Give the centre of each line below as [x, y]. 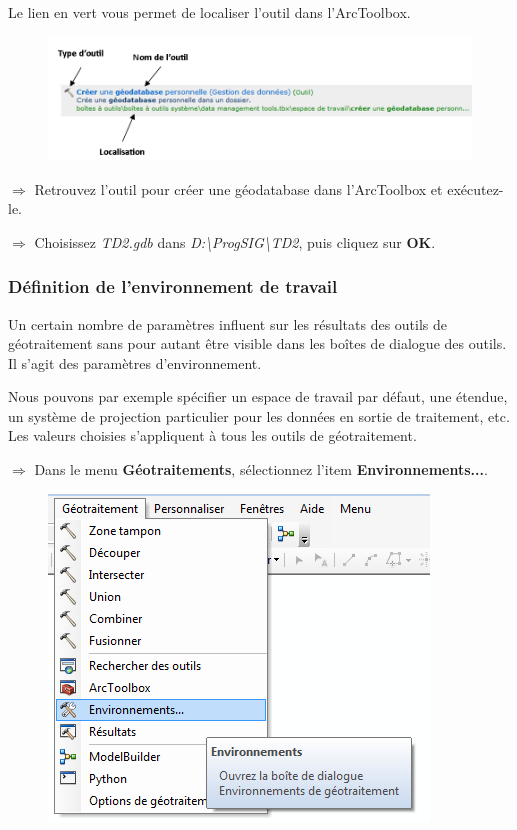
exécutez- [475, 188]
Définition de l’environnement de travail [173, 286]
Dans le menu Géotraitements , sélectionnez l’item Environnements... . [261, 469]
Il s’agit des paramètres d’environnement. [135, 362]
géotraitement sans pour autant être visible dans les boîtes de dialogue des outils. [257, 343]
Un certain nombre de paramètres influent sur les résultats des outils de [228, 323]
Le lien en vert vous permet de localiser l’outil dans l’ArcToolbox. [209, 12]
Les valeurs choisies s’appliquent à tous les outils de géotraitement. [212, 435]
